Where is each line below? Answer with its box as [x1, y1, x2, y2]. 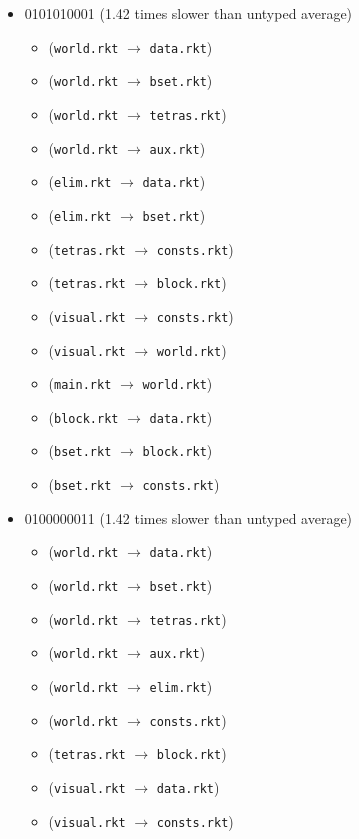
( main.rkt [48, 373, 112, 394]
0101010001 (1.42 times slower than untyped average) [24, 3, 353, 23]
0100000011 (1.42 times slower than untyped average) [24, 507, 353, 528]
